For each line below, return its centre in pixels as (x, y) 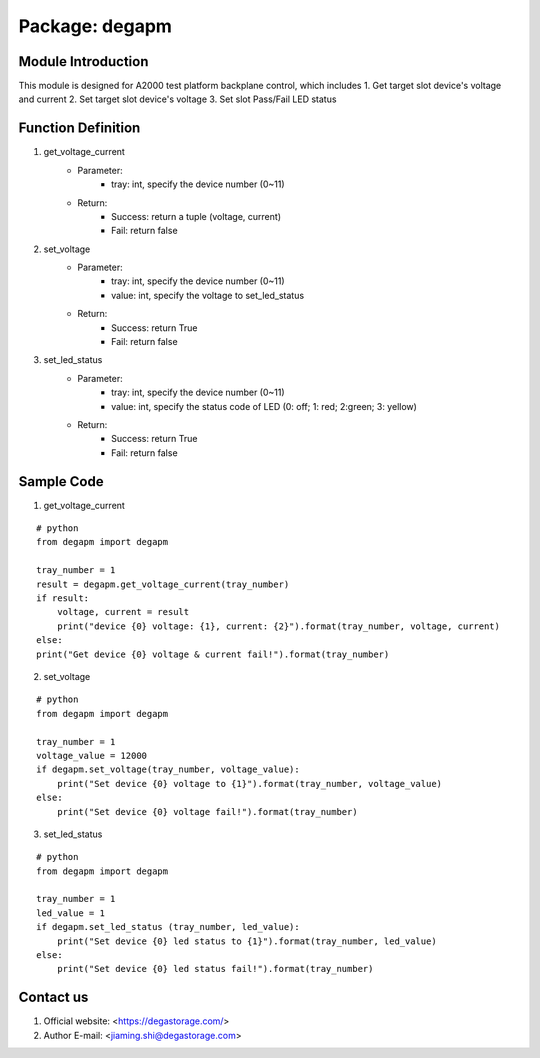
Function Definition (79, 128)
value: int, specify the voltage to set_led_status (208, 295)
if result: (63, 598)
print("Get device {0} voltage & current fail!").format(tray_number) (213, 654)
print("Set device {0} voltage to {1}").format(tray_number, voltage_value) (249, 783)
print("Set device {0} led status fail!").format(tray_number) (215, 969)
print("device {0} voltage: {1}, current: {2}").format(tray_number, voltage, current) (278, 626)
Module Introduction (83, 61)
